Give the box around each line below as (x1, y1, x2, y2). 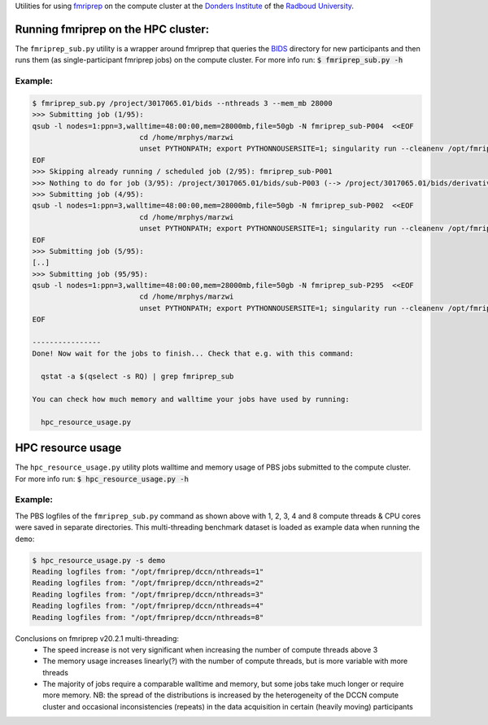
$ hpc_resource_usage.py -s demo (32, 556, 166, 565)
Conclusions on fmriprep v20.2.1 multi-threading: (15, 633, 179, 643)
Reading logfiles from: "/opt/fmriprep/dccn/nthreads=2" (32, 579, 264, 587)
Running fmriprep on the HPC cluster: (15, 22, 210, 36)
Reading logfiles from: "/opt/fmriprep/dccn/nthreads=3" (32, 590, 264, 599)
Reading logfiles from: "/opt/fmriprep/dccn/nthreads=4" (32, 601, 264, 610)
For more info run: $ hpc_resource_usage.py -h (15, 474, 189, 483)
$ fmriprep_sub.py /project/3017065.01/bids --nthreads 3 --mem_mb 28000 (32, 98, 333, 107)
